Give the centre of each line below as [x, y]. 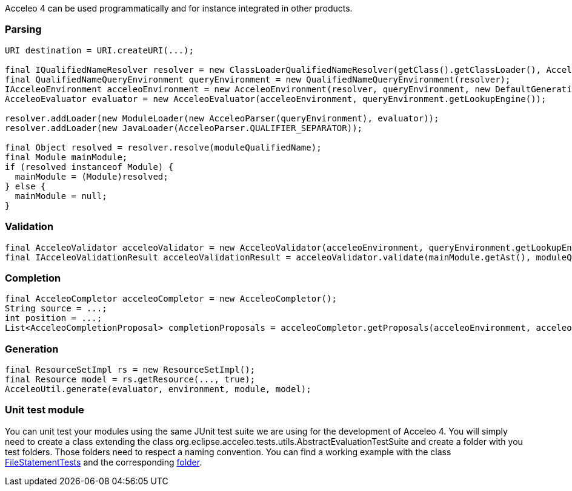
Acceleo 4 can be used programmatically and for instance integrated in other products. [179, 8]
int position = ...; [54, 318]
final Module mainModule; [66, 157]
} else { [25, 186]
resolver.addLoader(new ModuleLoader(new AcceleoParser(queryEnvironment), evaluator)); [222, 118]
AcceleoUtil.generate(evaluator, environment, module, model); [158, 389]
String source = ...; [56, 309]
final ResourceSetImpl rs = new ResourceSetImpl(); [130, 370]
